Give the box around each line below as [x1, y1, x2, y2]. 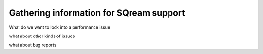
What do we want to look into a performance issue [9, 24, 111, 30]
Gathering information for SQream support [9, 7, 185, 18]
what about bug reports [9, 42, 56, 48]
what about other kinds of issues [9, 33, 75, 39]
